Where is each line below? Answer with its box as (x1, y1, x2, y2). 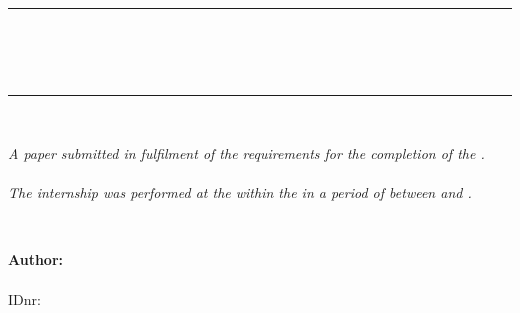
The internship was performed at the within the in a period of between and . (8, 182, 472, 203)
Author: (8, 249, 64, 270)
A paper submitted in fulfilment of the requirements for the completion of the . (8, 142, 485, 163)
